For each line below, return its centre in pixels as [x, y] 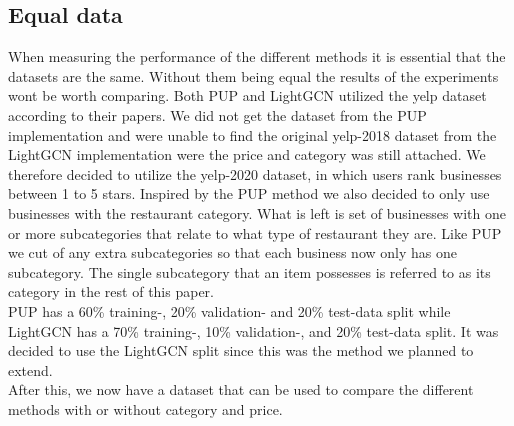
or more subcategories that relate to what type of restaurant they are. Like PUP [255, 232]
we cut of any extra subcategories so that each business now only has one [232, 252]
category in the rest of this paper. [111, 291]
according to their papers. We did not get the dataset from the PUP [217, 114]
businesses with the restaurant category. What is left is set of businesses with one [257, 212]
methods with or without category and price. [145, 408]
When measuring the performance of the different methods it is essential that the [257, 56]
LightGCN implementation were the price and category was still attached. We [247, 154]
